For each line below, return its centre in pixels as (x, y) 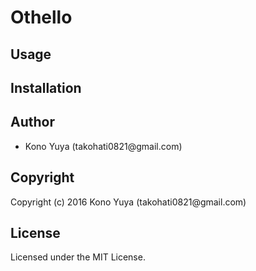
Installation (46, 87)
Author (32, 122)
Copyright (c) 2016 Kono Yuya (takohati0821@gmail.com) (128, 202)
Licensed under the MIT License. (78, 257)
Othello (41, 17)
